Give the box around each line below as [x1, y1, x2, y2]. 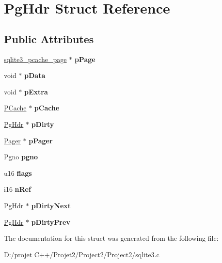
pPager [29, 135, 53, 145]
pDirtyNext [31, 200, 71, 210]
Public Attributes [4, 31, 94, 46]
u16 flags [4, 168, 32, 178]
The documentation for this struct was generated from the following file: [4, 233, 219, 243]
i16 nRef [4, 184, 31, 194]
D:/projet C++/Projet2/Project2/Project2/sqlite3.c [4, 249, 159, 259]
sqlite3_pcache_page [4, 54, 67, 64]
